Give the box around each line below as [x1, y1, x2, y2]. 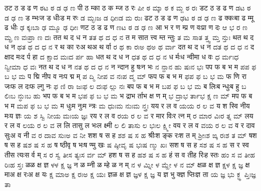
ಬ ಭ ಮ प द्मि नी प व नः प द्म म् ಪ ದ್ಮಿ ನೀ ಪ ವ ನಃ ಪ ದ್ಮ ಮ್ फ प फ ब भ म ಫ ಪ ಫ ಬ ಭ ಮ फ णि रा [5, 71, 246, 81]
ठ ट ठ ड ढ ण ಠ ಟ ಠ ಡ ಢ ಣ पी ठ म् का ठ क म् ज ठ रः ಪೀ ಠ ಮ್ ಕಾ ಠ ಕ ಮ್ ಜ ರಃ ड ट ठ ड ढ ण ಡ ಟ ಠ [5, 2, 251, 12]
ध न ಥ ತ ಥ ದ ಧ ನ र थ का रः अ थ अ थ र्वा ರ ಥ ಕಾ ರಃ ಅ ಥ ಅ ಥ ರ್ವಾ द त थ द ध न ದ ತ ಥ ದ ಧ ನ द [5, 41, 254, 52]
